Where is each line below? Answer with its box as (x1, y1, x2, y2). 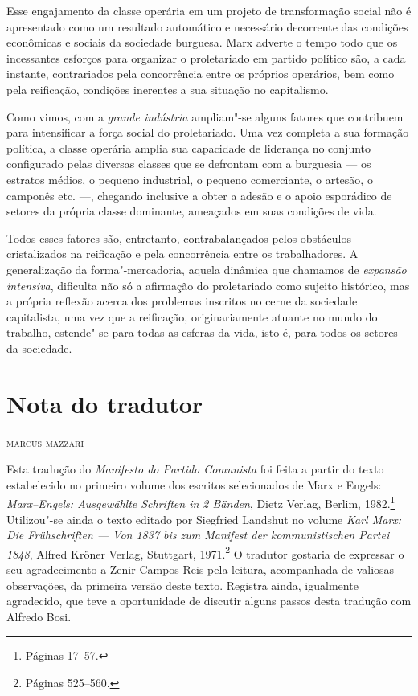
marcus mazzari (6, 433, 84, 450)
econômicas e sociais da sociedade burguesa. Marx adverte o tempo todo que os (6, 34, 398, 51)
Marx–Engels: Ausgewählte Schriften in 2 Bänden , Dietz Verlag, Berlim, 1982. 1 (6, 493, 395, 512)
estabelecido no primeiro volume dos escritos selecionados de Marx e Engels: (6, 476, 382, 493)
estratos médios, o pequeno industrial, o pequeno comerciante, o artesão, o (6, 170, 373, 187)
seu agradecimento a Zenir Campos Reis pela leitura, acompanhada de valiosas (6, 561, 395, 578)
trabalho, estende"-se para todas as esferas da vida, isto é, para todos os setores (6, 324, 398, 341)
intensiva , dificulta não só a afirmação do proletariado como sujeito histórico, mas (6, 276, 410, 293)
